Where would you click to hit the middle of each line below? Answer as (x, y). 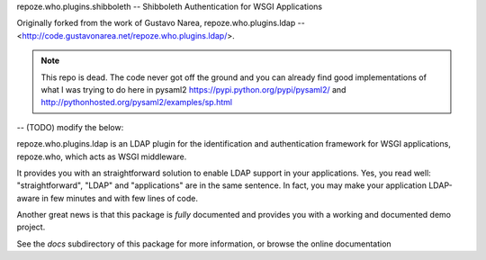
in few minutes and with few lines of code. (120, 198)
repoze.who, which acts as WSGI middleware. (102, 157)
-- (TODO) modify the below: (70, 127)
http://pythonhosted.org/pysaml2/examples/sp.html (137, 103)
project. (31, 227)
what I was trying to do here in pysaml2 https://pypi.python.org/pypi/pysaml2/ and (193, 89)
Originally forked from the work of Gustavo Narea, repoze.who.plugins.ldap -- (161, 23)
